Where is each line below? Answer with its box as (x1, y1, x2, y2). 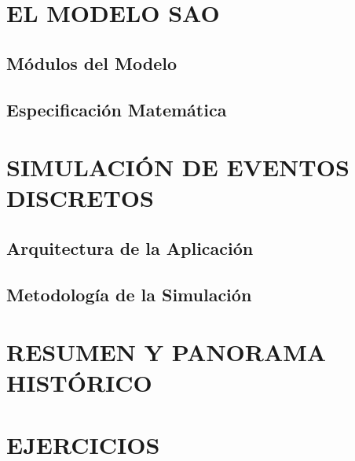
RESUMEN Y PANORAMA (6, 336, 327, 368)
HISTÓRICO (6, 367, 152, 399)
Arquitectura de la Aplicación (6, 235, 254, 260)
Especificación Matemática (6, 97, 227, 121)
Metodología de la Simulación (6, 282, 252, 306)
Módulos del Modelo (6, 50, 177, 75)
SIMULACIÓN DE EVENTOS (6, 151, 350, 183)
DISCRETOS (6, 182, 154, 214)
